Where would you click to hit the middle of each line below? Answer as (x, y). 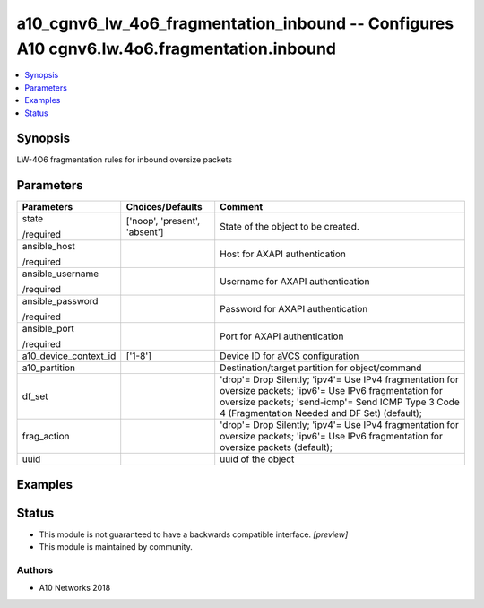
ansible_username (60, 274)
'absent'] (145, 232)
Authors (35, 570)
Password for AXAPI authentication (294, 309)
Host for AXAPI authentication (283, 254)
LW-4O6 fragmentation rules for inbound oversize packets (125, 160)
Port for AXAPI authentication (282, 336)
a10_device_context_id (69, 356)
